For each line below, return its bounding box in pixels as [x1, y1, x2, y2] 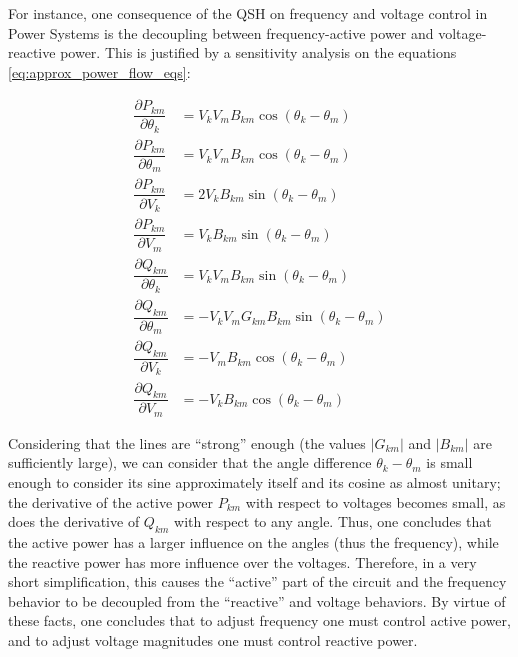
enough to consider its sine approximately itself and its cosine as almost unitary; [8, 472, 501, 492]
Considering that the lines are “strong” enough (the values [8, 432, 366, 453]
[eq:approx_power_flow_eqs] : [8, 61, 191, 82]
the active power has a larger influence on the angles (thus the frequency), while [8, 531, 499, 552]
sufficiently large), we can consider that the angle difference [8, 452, 372, 473]
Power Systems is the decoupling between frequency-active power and [8, 22, 434, 43]
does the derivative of [8, 511, 140, 532]
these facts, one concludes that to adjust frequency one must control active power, [8, 610, 511, 631]
